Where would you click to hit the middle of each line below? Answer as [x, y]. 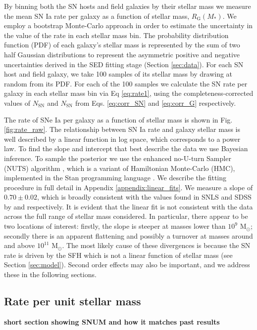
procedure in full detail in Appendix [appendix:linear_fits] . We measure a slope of [128, 187]
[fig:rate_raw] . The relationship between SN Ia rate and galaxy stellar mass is [122, 129]
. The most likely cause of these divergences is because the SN [156, 245]
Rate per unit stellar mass [73, 301]
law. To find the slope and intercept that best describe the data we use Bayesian [126, 148]
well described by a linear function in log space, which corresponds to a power [122, 139]
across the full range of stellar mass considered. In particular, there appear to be [126, 216]
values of [17, 103]
